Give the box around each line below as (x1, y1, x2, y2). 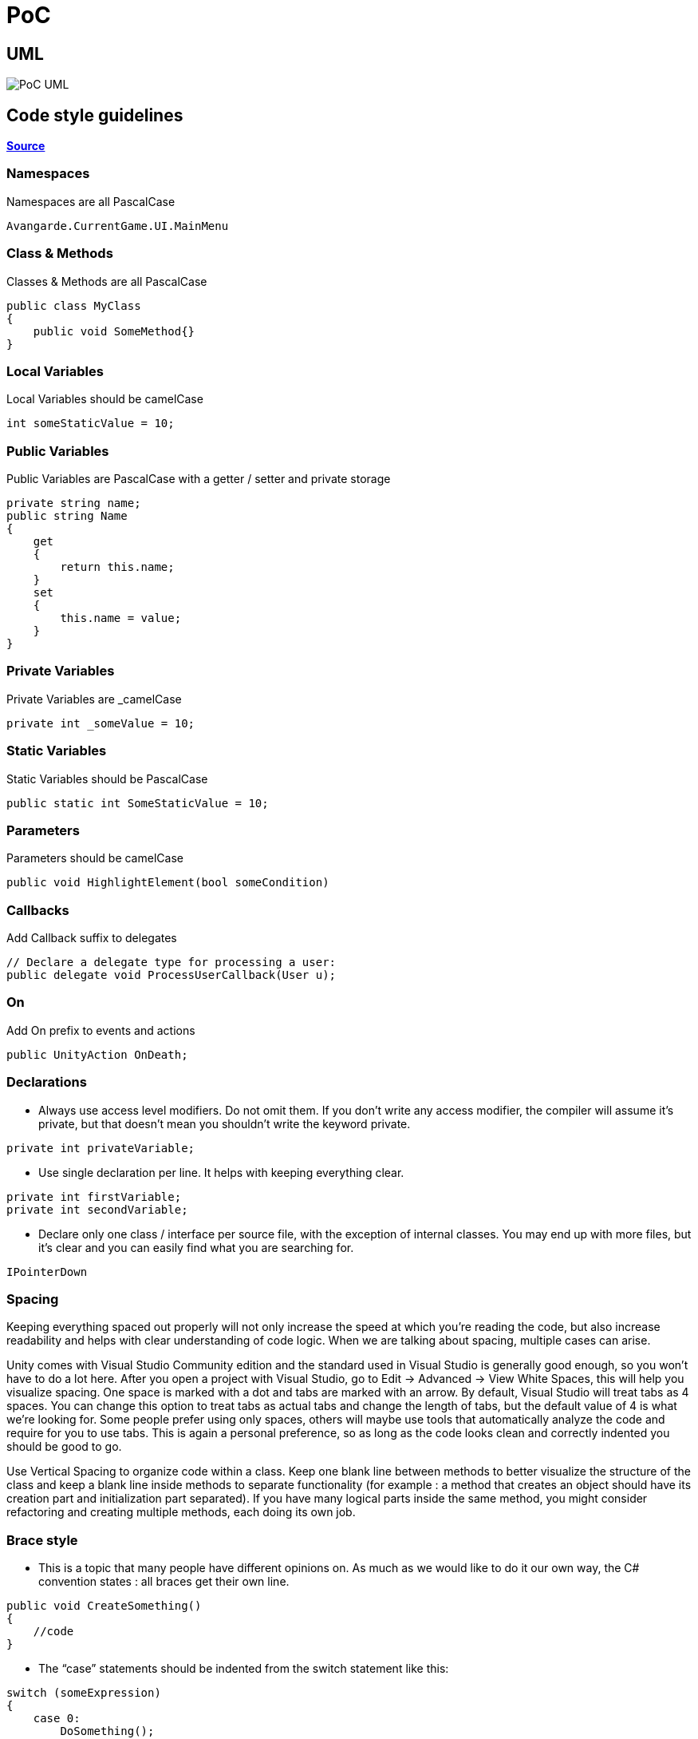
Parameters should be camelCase (6, 851, 183, 866)
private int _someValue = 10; (6, 716, 195, 730)
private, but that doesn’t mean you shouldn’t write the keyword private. (38, 1116, 411, 1131)
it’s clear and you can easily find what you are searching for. (38, 1240, 354, 1254)
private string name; (6, 497, 141, 510)
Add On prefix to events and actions (6, 1023, 195, 1037)
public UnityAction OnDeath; (6, 1048, 188, 1061)
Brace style (6, 1531, 78, 1548)
